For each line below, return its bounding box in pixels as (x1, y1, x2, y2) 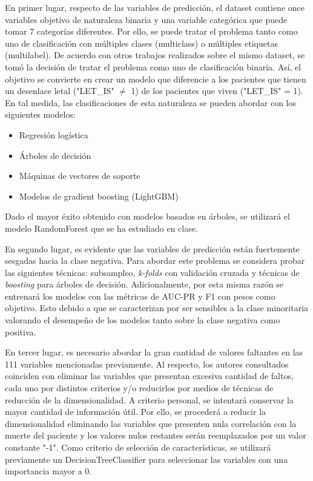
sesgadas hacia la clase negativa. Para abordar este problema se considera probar (5, 254, 305, 267)
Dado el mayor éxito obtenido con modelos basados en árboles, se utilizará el (5, 210, 290, 223)
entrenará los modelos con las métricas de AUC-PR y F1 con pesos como (5, 289, 275, 302)
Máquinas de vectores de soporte (19, 169, 140, 182)
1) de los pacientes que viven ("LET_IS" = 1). (131, 84, 303, 97)
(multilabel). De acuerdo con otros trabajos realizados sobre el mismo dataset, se (5, 49, 305, 61)
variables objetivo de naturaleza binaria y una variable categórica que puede (5, 13, 288, 25)
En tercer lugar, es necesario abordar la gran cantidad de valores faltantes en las (5, 346, 303, 358)
